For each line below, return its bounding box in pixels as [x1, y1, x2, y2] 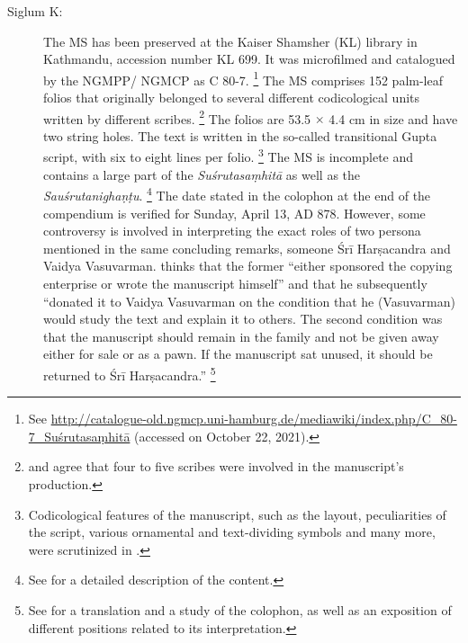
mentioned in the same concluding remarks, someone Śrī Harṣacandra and [43, 238, 451, 257]
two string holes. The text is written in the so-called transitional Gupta [43, 126, 437, 145]
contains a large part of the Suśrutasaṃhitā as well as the [43, 165, 361, 183]
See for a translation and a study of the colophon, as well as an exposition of [28, 600, 452, 619]
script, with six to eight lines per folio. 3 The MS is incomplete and [43, 145, 414, 166]
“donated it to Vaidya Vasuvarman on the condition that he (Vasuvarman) [43, 291, 455, 310]
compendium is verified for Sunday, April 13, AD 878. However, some [43, 203, 426, 222]
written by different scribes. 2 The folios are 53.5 [43, 106, 311, 128]
